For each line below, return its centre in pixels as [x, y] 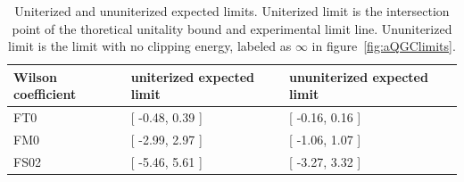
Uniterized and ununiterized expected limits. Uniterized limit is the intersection [232, 11]
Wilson [35, 76]
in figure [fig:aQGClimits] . [384, 46]
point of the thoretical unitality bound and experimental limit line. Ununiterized [232, 28]
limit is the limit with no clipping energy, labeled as [150, 46]
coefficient [45, 94]
